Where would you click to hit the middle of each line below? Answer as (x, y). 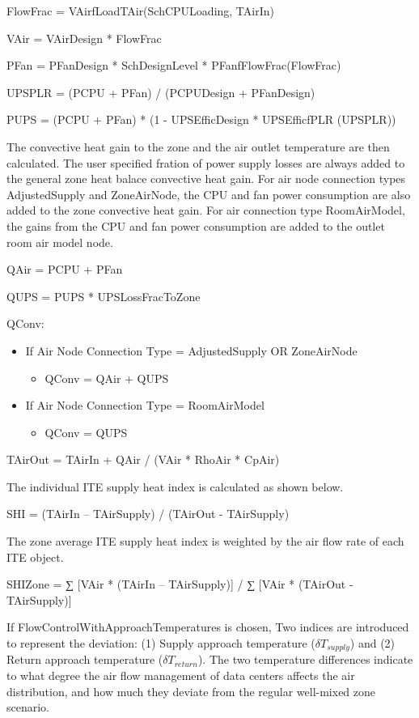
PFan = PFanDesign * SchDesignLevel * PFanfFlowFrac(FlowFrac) (174, 65)
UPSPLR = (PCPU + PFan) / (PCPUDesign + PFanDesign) (161, 92)
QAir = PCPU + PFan (65, 269)
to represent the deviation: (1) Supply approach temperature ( (161, 643)
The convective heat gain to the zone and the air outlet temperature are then (198, 146)
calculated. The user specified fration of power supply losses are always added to (206, 162)
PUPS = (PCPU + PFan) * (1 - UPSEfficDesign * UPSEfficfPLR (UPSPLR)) (201, 119)
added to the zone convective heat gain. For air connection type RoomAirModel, (206, 210)
